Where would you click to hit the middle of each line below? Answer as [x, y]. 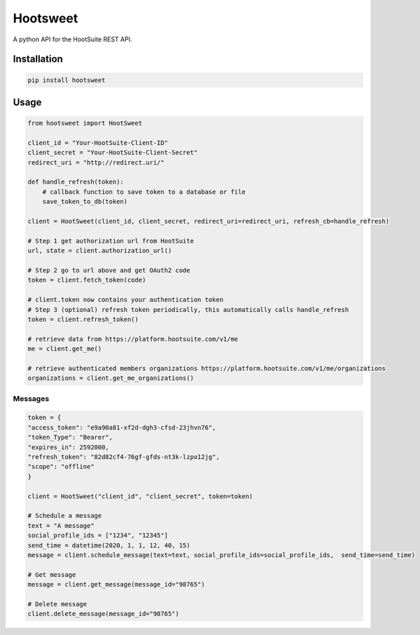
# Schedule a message [65, 516]
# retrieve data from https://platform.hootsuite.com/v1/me [133, 339]
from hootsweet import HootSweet [85, 123]
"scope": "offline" [61, 467]
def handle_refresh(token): [76, 182]
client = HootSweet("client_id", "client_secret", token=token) [140, 496]
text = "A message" [61, 525]
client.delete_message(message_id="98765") [104, 614]
